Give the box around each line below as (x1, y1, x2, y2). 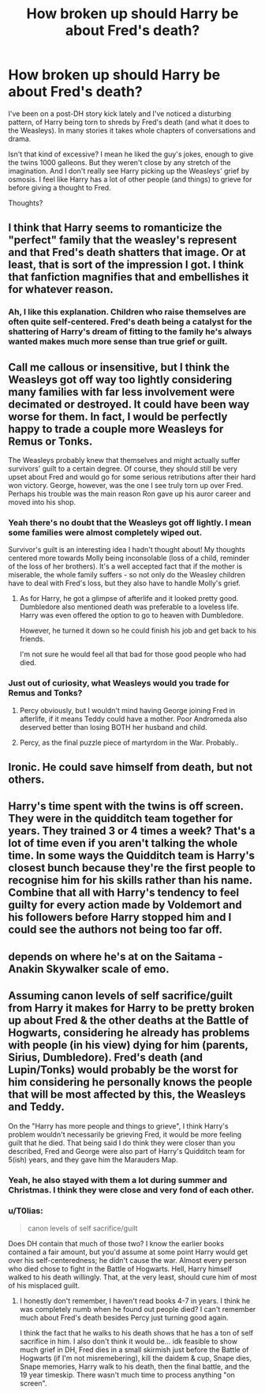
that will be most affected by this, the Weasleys (8, 1088, 246, 1102)
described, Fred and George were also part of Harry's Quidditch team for (8, 1146, 246, 1155)
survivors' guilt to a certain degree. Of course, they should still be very (8, 464, 238, 474)
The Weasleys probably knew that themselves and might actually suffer (8, 456, 241, 465)
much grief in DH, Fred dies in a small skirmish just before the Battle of (19, 1344, 249, 1355)
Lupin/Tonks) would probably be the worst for (8, 1063, 239, 1076)
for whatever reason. (8, 283, 114, 296)
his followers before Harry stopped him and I (8, 911, 232, 924)
